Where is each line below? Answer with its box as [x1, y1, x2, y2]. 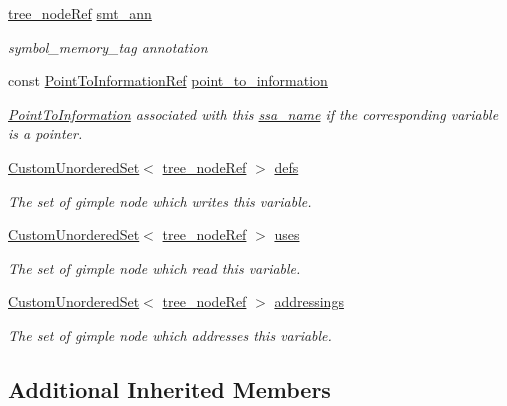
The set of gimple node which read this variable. [8, 257, 301, 278]
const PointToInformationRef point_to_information [8, 70, 328, 91]
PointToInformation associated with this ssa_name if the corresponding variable [8, 103, 499, 124]
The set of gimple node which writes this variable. [8, 190, 312, 211]
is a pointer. [8, 123, 83, 144]
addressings [274, 291, 344, 312]
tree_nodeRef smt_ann [8, 3, 152, 23]
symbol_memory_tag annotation [8, 36, 208, 57]
